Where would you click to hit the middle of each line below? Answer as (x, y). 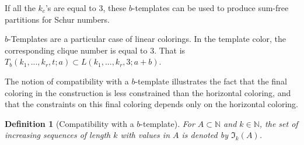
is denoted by (205, 135)
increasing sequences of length (58, 135)
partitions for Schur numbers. (57, 19)
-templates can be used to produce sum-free (210, 8)
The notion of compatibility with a (67, 81)
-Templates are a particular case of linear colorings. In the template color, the (147, 39)
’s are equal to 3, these (86, 8)
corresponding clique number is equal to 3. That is (95, 50)
